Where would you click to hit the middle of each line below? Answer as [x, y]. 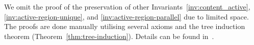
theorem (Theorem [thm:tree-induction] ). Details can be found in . [109, 36]
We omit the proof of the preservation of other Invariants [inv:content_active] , [127, 6]
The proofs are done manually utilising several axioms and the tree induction [125, 26]
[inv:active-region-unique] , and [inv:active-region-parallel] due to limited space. [126, 16]
